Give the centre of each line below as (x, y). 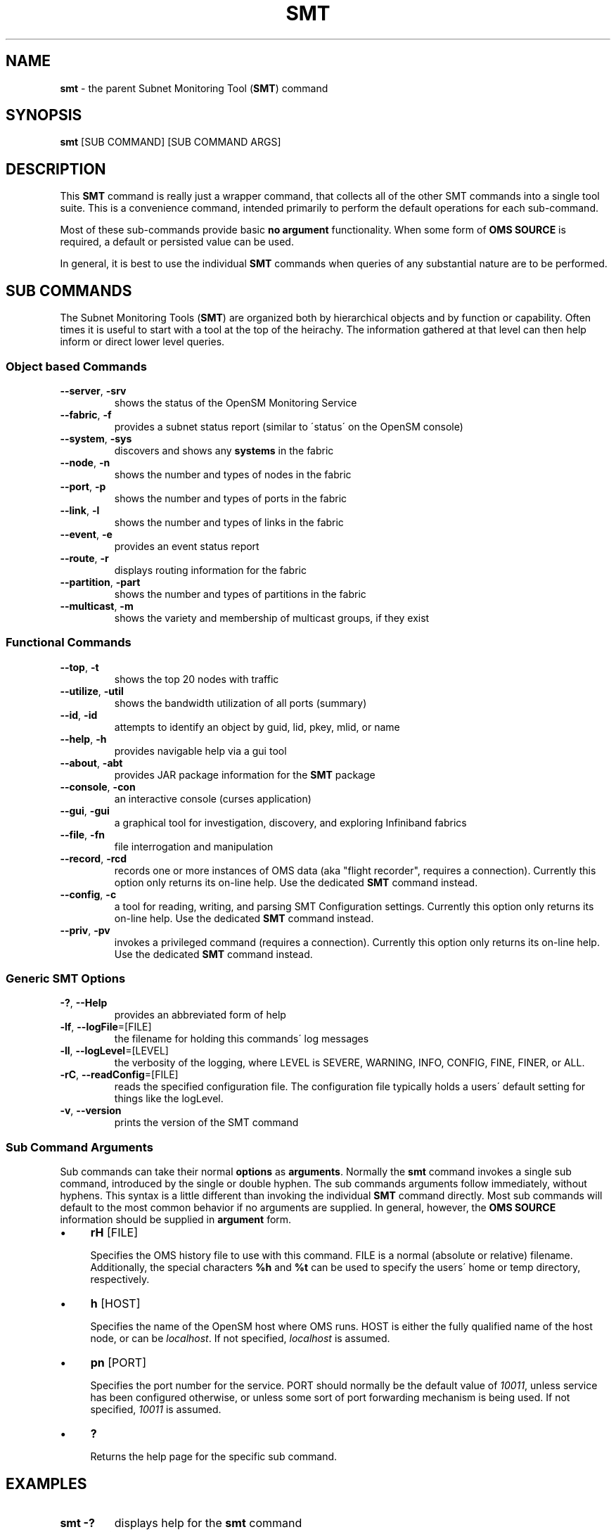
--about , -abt (91, 762)
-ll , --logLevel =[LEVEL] (114, 1051)
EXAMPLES (46, 1483)
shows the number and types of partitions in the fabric (240, 594)
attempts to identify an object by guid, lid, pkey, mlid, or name (257, 727)
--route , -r (84, 558)
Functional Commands (69, 643)
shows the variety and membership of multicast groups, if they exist (272, 618)
